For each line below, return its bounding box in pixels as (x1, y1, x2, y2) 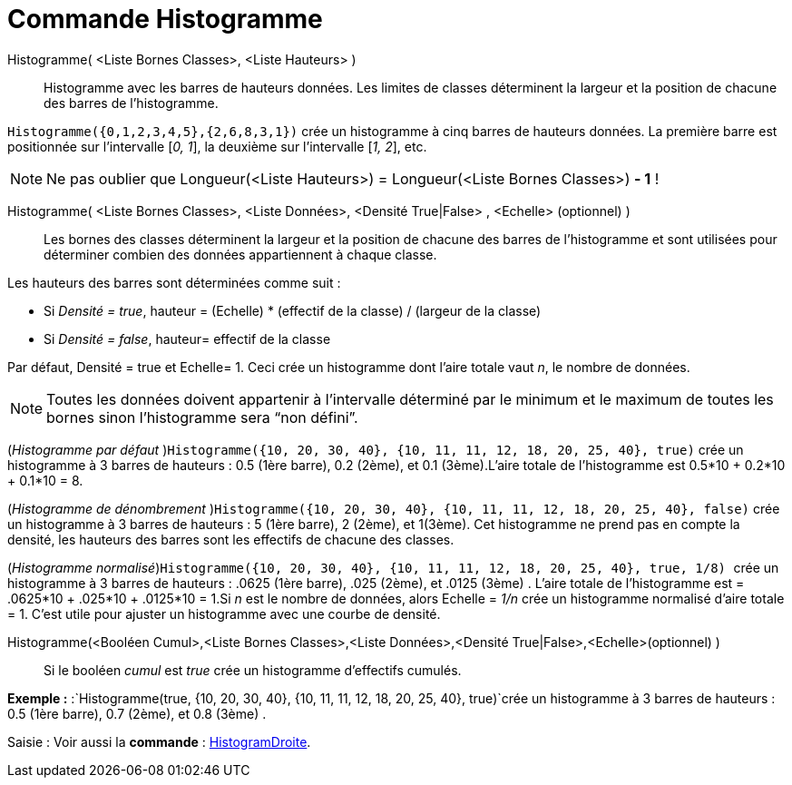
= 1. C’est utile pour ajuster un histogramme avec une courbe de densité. (7, 605, 441, 622)
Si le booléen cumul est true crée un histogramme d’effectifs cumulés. (44, 662, 462, 678)
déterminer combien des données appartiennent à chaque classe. (44, 246, 437, 262)
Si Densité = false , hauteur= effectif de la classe (44, 330, 331, 347)
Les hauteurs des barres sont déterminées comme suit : (7, 274, 341, 290)
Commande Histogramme (7, 4, 323, 34)
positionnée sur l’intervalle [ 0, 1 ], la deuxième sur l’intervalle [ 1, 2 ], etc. (7, 138, 427, 154)
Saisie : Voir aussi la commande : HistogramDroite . (7, 733, 311, 750)
